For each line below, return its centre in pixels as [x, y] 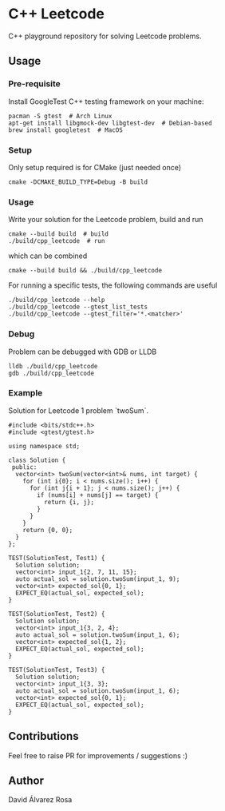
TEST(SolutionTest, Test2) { [57, 614]
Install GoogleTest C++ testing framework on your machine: [106, 101]
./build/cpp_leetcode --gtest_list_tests [78, 307]
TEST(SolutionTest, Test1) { [57, 558]
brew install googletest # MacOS [66, 130]
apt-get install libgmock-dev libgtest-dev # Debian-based [111, 123]
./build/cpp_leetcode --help [57, 300]
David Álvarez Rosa [40, 800]
